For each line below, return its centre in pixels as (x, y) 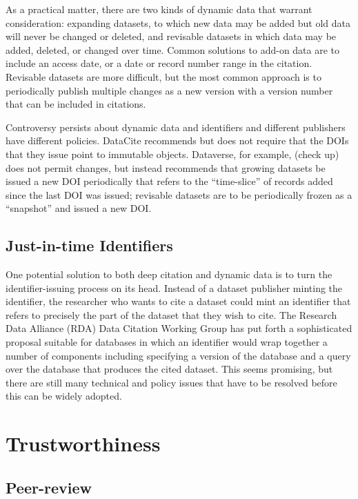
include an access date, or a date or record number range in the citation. (159, 63)
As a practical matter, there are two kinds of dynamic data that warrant (159, 9)
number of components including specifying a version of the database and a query (178, 355)
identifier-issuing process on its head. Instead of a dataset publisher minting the (174, 287)
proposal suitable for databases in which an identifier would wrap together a (167, 342)
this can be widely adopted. (64, 396)
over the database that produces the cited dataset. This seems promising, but (169, 369)
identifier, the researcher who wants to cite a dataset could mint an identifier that (178, 301)
